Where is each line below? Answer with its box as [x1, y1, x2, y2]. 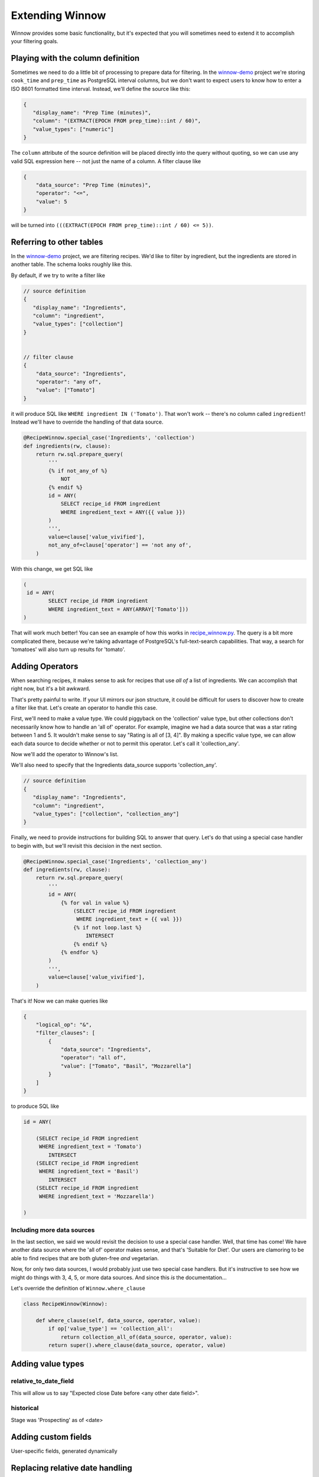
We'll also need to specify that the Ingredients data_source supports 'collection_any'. [11, 762, 217, 769]
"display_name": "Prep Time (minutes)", [32, 109, 152, 116]
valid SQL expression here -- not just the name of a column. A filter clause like [11, 157, 201, 165]
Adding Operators [11, 661, 79, 671]
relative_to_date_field [11, 1377, 74, 1385]
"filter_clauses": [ [35, 1030, 96, 1036]
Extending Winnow [11, 9, 106, 22]
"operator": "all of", [60, 1055, 126, 1061]
